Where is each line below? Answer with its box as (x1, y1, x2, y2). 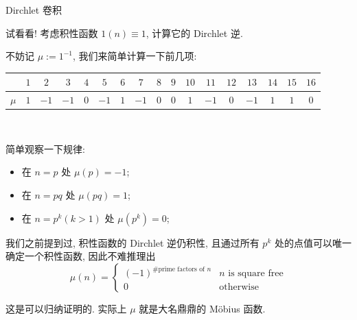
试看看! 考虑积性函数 (5, 25, 98, 40)
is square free (228, 269, 284, 279)
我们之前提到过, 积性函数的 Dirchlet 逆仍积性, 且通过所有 (5, 235, 260, 249)
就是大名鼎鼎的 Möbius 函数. (139, 301, 266, 315)
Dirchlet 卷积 (5, 3, 62, 16)
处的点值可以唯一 (274, 235, 352, 249)
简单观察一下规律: (5, 141, 85, 156)
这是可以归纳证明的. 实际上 (5, 301, 127, 315)
